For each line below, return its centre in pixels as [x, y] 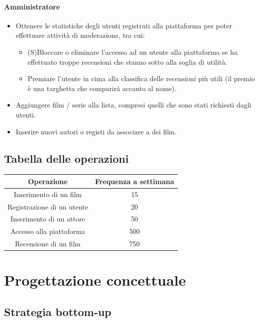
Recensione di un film [48, 244]
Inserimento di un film [48, 194]
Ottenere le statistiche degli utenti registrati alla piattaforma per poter [124, 25]
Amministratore [32, 6]
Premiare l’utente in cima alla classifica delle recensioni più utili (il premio [141, 78]
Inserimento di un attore [48, 219]
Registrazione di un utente [48, 206]
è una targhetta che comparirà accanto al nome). [102, 88]
